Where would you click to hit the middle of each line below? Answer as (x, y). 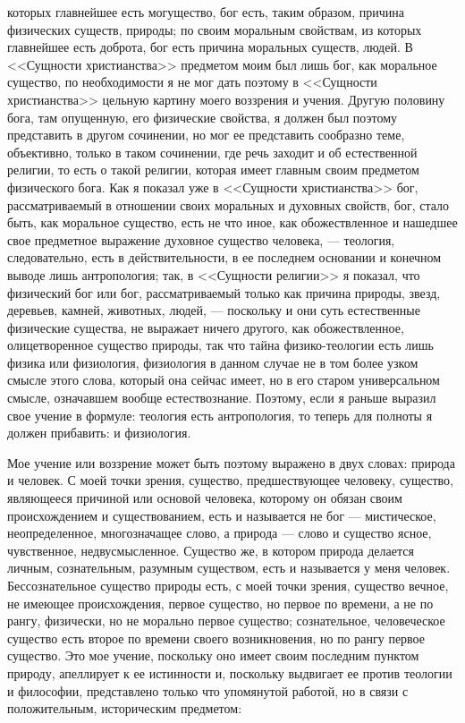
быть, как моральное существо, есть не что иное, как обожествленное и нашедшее (232, 222)
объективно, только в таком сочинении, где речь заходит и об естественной (212, 152)
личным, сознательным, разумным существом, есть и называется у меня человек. (229, 568)
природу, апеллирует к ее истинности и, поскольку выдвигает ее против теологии (230, 672)
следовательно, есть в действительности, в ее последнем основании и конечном (224, 257)
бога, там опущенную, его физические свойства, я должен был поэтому (202, 117)
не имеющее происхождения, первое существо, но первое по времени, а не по (220, 603)
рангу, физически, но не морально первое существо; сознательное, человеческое (226, 621)
